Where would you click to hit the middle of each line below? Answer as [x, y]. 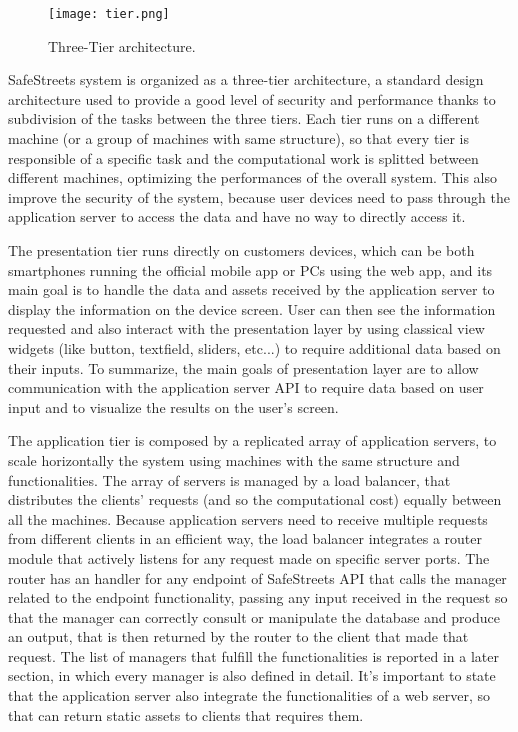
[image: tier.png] [109, 14]
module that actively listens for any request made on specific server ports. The [249, 557]
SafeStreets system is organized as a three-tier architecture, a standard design [246, 79]
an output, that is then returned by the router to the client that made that [238, 636]
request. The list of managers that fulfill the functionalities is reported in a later [253, 655]
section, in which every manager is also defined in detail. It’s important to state [252, 675]
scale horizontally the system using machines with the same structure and [234, 459]
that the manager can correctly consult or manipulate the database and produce [254, 616]
